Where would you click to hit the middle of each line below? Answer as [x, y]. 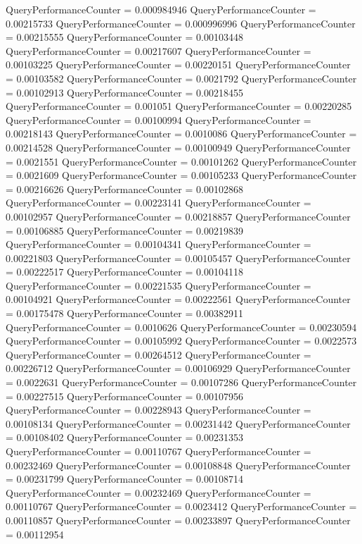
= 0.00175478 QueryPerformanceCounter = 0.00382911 [124, 313]
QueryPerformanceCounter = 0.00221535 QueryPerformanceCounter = [159, 285]
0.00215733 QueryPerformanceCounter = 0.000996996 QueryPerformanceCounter [181, 23]
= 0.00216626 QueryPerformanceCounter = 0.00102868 [124, 188]
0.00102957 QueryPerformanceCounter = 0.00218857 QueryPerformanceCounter [178, 216]
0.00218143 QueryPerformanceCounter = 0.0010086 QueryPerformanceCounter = [181, 134]
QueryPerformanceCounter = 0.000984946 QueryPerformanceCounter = [161, 9]
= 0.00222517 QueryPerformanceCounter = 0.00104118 [124, 272]
